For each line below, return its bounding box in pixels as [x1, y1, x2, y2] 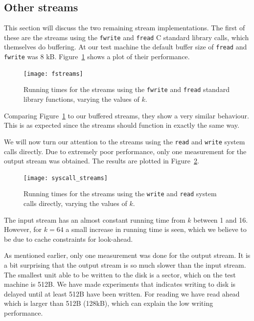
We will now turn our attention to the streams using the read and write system [4, 136, 245, 146]
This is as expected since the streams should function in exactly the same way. [4, 120, 239, 130]
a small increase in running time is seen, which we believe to [66, 224, 247, 234]
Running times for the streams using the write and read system [23, 188, 217, 199]
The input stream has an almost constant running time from [4, 214, 185, 225]
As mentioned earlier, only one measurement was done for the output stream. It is [4, 250, 251, 260]
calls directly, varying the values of [23, 198, 127, 208]
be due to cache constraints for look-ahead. [4, 233, 133, 244]
